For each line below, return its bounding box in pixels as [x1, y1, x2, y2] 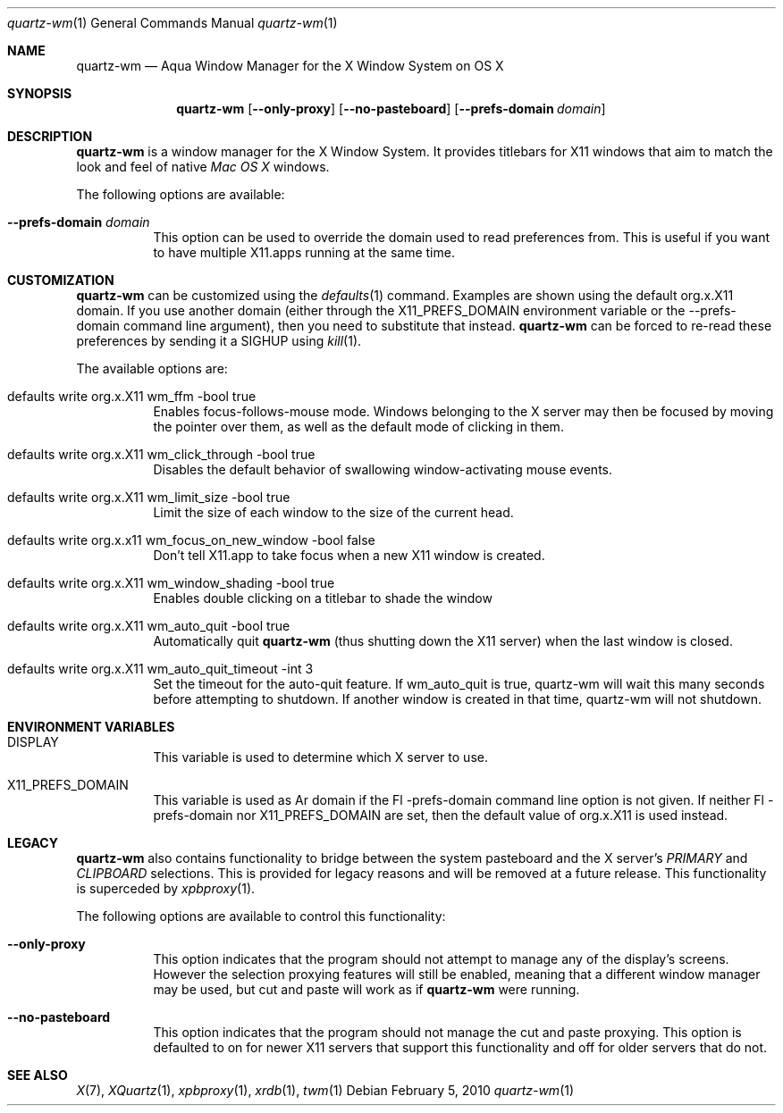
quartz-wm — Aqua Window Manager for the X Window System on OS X [76, 58, 504, 73]
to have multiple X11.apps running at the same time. [153, 245, 455, 260]
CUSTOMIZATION [7, 272, 114, 288]
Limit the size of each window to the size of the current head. [153, 505, 514, 520]
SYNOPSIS [7, 86, 72, 101]
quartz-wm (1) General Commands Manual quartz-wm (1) [7, 15, 338, 30]
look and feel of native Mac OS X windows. [76, 159, 330, 174]
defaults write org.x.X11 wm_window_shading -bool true [7, 575, 335, 590]
